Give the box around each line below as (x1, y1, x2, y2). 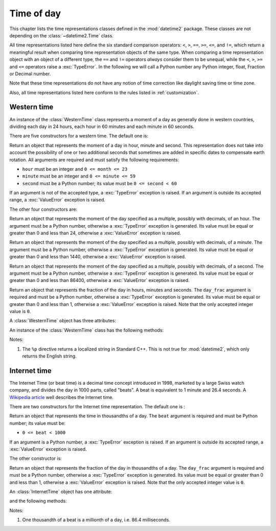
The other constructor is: (9, 455, 62, 461)
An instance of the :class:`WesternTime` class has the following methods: (9, 327, 164, 333)
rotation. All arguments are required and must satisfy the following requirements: (9, 157, 179, 163)
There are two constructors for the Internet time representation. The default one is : (9, 403, 186, 409)
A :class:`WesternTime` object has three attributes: (9, 318, 116, 324)
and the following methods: (9, 498, 67, 504)
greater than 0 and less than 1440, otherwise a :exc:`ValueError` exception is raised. (9, 254, 186, 260)
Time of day (9, 8, 61, 19)
